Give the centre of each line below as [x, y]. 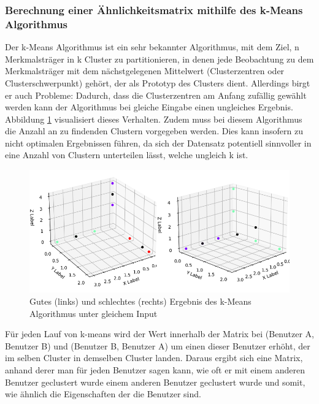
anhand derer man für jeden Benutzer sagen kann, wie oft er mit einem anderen [155, 369]
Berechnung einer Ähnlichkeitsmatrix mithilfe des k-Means [154, 10]
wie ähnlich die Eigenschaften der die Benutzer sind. [103, 394]
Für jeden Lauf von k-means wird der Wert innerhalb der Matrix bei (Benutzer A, [159, 334]
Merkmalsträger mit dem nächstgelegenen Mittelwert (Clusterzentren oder [145, 71]
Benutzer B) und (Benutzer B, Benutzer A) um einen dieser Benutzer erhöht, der [158, 345]
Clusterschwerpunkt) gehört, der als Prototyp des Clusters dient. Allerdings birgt [158, 82]
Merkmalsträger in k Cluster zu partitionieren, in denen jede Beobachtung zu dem [159, 59]
